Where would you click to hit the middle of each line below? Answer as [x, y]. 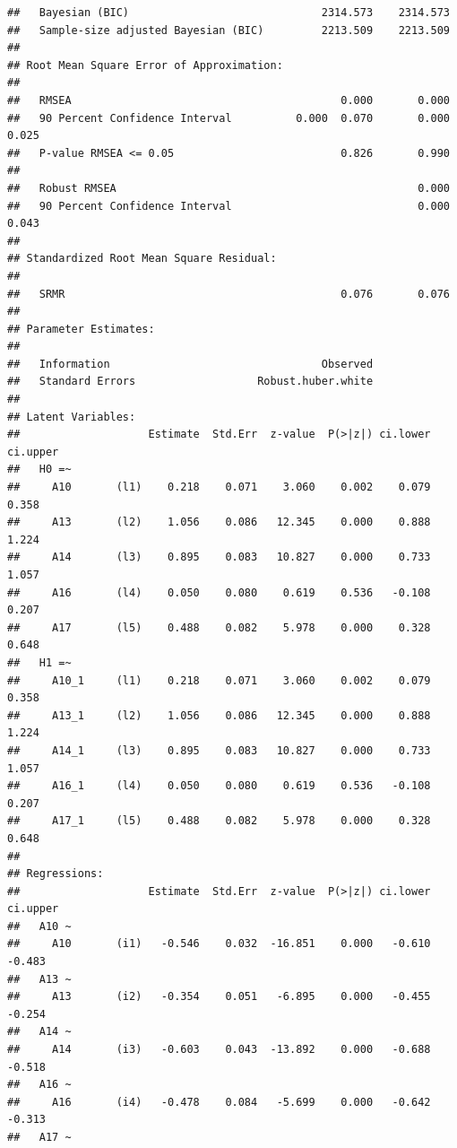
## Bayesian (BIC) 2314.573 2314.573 [228, 13]
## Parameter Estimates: [81, 329]
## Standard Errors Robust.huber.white [190, 382]
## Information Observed [190, 364]
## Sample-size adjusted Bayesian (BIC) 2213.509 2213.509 [228, 30]
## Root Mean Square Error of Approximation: [145, 65]
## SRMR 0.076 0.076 [228, 294]
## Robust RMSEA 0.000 [228, 188]
